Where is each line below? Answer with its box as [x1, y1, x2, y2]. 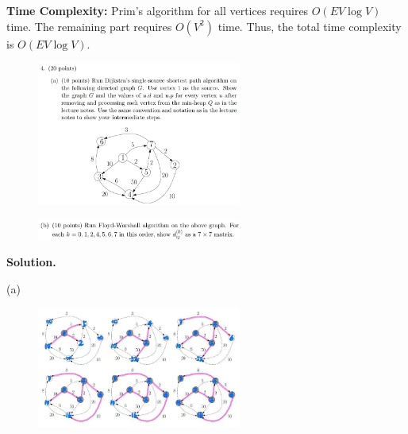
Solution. [6, 254, 56, 270]
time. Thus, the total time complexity [217, 17, 402, 34]
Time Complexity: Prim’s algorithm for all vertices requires [6, 2, 309, 18]
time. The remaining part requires [6, 17, 172, 34]
